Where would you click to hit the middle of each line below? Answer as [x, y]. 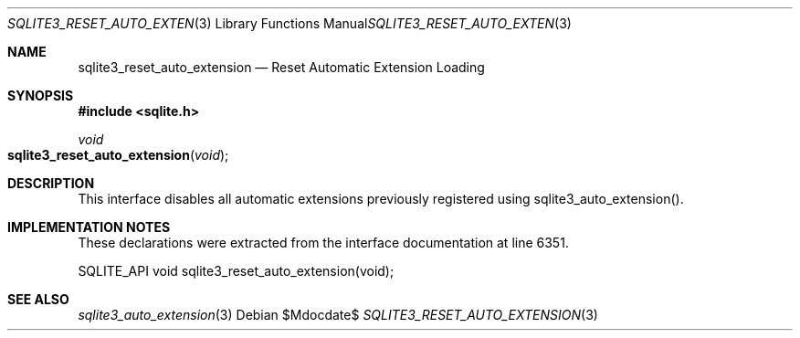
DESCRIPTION [51, 183]
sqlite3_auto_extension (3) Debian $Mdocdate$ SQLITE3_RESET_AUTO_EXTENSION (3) [338, 315]
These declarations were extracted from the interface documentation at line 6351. [323, 243]
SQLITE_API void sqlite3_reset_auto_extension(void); [236, 271]
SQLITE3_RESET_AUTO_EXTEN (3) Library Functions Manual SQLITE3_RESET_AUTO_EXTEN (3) [289, 23]
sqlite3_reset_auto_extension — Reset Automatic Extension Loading [281, 67]
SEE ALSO [38, 299]
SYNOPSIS [41, 95]
